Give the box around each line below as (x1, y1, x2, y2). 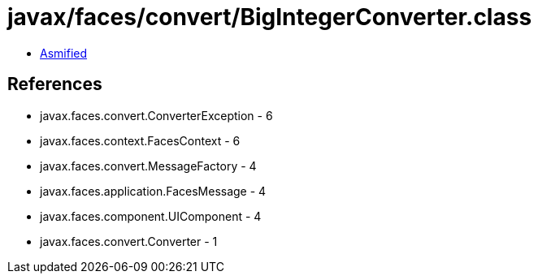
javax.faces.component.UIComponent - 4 (40, 209, 262, 223)
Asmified (40, 45, 88, 60)
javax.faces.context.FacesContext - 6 (40, 133, 241, 148)
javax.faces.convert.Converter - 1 (40, 234, 218, 248)
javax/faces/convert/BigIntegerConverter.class (7, 3, 532, 31)
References (7, 74, 102, 95)
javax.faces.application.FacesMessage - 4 (40, 183, 267, 198)
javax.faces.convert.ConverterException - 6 (40, 108, 273, 123)
